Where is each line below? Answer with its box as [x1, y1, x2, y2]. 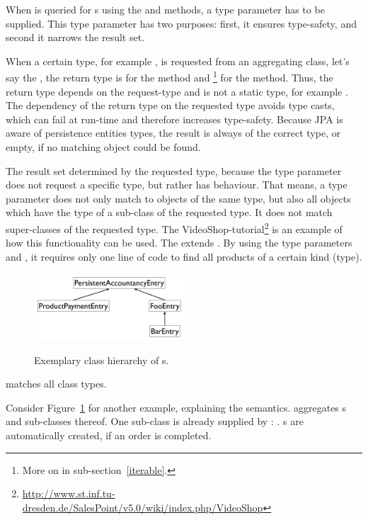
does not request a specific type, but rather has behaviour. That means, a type [6, 177, 347, 192]
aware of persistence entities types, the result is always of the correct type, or [6, 125, 341, 140]
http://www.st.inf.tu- [22, 486, 115, 501]
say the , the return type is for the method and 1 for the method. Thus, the [6, 68, 333, 85]
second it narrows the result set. [6, 30, 145, 45]
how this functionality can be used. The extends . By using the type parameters [6, 235, 352, 250]
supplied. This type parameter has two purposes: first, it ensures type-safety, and [6, 16, 357, 30]
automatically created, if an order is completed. [6, 427, 212, 442]
